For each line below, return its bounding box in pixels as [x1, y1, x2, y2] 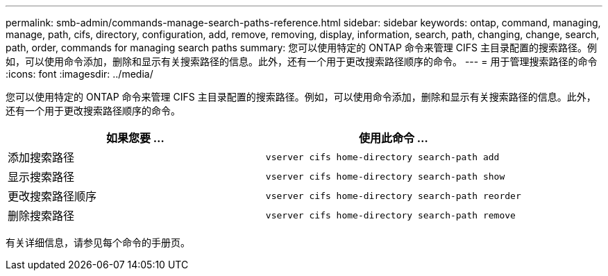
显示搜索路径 [8, 170, 75, 184]
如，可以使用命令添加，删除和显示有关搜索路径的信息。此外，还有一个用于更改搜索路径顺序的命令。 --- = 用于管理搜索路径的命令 [6, 55, 598, 67]
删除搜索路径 [8, 209, 75, 223]
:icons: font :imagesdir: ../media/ [6, 68, 153, 80]
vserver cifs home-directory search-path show [265, 171, 505, 182]
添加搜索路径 [8, 150, 75, 164]
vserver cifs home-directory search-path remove [265, 209, 516, 221]
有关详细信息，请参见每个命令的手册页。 [6, 236, 190, 248]
